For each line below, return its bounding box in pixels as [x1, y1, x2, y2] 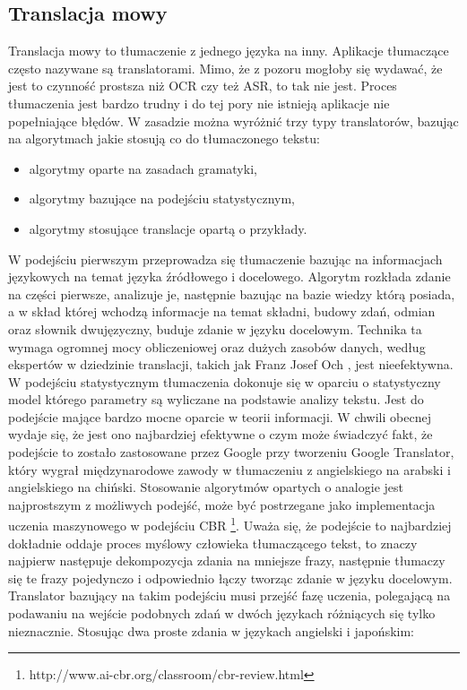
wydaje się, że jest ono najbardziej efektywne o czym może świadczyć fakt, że [8, 425, 433, 444]
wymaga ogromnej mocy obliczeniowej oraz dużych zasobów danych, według [8, 337, 426, 356]
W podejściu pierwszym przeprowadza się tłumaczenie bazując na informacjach [8, 249, 443, 268]
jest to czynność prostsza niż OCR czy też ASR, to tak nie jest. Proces [8, 76, 397, 95]
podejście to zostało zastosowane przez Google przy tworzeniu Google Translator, [8, 443, 454, 461]
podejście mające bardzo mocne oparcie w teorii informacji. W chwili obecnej [8, 407, 431, 426]
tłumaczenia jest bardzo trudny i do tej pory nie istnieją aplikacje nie [8, 93, 390, 112]
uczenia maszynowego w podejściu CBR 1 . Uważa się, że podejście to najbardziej [8, 513, 452, 535]
